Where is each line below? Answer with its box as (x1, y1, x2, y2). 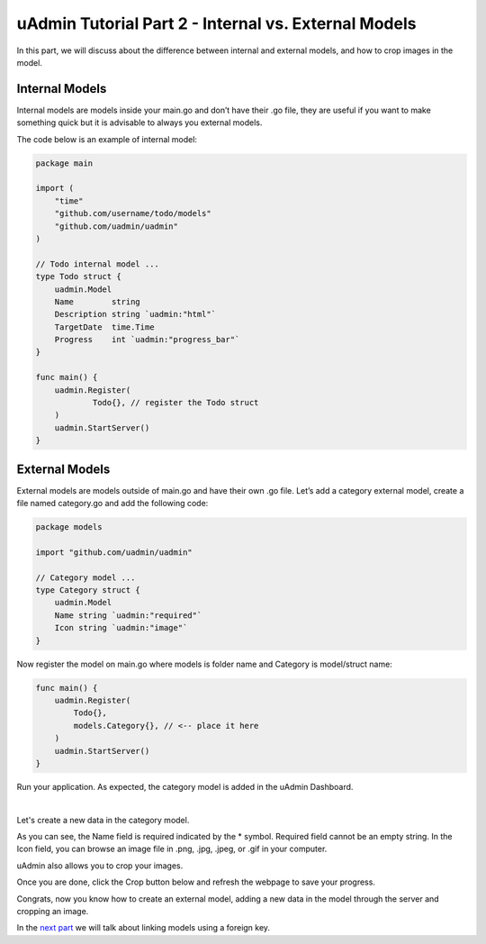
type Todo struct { (35, 271, 121, 282)
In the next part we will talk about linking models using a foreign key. (16, 922, 270, 933)
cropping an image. (16, 906, 89, 917)
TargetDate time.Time (54, 322, 155, 332)
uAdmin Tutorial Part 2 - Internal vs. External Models (16, 14, 417, 33)
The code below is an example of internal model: (16, 133, 198, 144)
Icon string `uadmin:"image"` (54, 622, 188, 633)
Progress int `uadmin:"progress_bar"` (54, 334, 240, 345)
